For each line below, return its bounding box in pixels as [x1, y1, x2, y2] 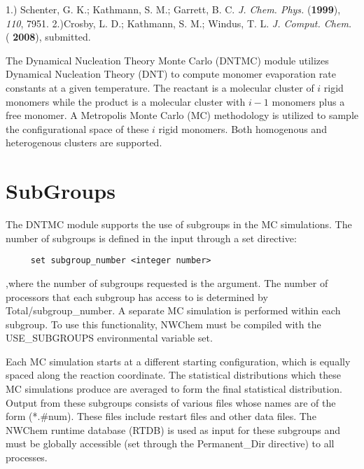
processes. [6, 450, 48, 465]
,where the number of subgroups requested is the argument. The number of [6, 275, 328, 290]
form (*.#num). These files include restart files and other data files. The [6, 409, 316, 423]
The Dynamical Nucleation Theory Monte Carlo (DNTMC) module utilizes [6, 52, 329, 67]
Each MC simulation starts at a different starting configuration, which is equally [6, 353, 351, 368]
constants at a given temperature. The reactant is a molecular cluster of [6, 80, 314, 94]
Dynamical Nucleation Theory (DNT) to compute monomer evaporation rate [6, 66, 336, 81]
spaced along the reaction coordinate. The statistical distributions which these [6, 367, 341, 382]
